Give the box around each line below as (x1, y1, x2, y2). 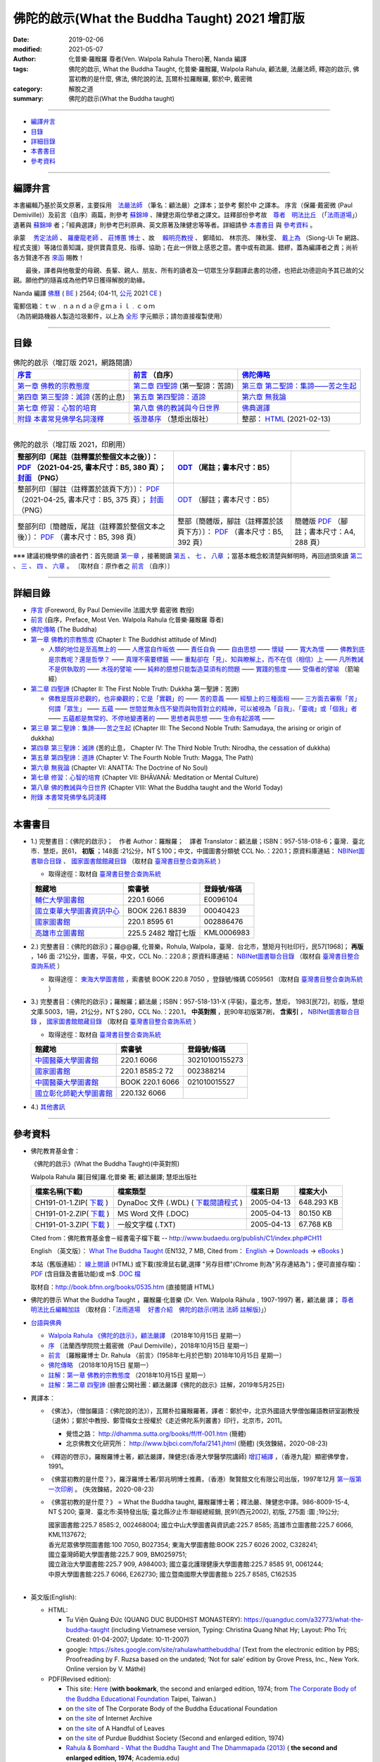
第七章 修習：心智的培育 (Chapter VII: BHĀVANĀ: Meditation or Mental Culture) (30, 773, 259, 782)
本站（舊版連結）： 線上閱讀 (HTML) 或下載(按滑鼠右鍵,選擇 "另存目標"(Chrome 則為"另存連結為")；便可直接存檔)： (30, 1259, 362, 1268)
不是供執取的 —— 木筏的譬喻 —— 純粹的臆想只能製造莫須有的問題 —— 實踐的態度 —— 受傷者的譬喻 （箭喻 (48, 665, 360, 673)
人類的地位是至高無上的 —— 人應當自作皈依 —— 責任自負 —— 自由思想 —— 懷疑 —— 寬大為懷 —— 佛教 (48, 645, 353, 653)
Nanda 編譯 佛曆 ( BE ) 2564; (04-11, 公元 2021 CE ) (13, 289, 162, 297)
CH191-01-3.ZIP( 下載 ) (34, 1220, 110, 1230)
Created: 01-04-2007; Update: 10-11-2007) (65, 1635, 190, 1644)
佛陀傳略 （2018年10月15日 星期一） (48, 1361, 153, 1369)
